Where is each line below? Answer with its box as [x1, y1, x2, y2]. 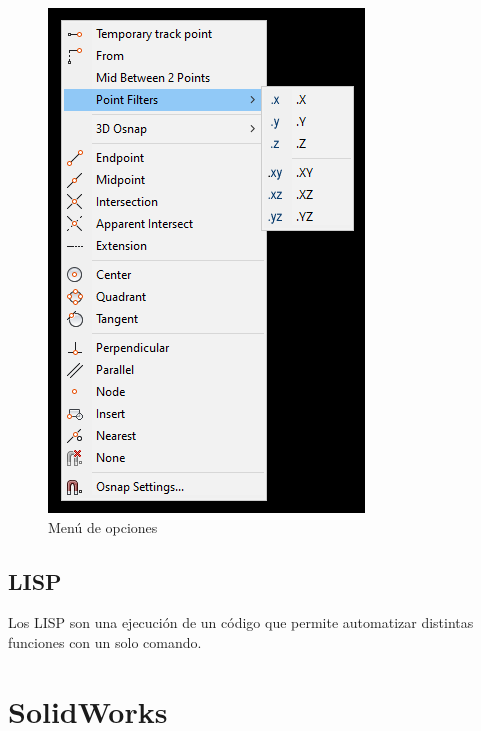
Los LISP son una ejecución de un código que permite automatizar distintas [8, 612, 474, 633]
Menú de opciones [48, 516, 158, 537]
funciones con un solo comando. [8, 631, 202, 652]
